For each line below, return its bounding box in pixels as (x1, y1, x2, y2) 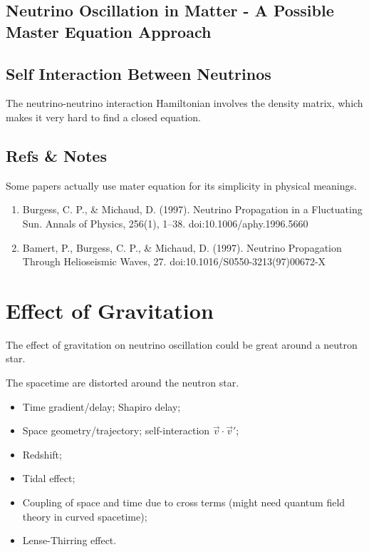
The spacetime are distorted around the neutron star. (6, 375, 239, 390)
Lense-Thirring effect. (22, 533, 117, 548)
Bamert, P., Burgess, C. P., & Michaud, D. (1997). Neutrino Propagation (22, 240, 342, 255)
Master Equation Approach (6, 20, 212, 42)
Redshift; (22, 446, 62, 461)
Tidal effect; (22, 471, 76, 486)
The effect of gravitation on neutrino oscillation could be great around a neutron (6, 337, 358, 352)
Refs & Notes (6, 144, 107, 166)
